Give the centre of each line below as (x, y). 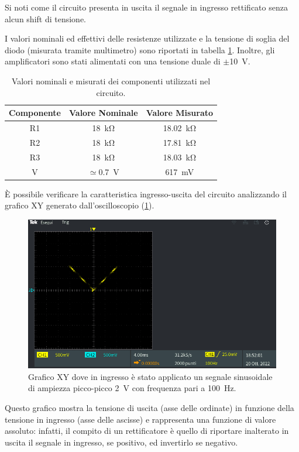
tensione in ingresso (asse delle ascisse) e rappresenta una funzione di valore (140, 419)
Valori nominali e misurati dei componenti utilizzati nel (111, 81)
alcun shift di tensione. (46, 18)
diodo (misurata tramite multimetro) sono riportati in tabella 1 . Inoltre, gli (140, 49)
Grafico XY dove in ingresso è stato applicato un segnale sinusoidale (150, 376)
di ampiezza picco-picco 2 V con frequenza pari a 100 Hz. (132, 388)
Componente (35, 113)
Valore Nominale (104, 113)
